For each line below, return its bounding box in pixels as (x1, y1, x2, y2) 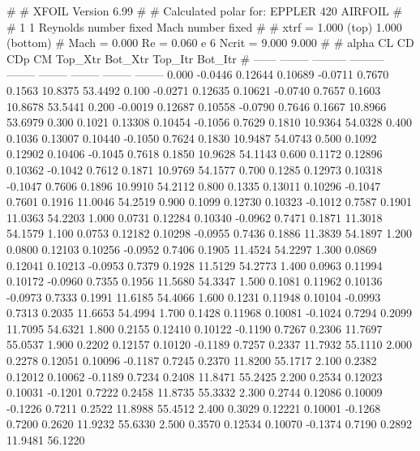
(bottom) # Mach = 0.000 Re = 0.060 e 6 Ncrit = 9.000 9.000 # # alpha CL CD (6, 34, 414, 51)
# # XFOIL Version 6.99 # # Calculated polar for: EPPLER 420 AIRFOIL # (6, 2, 403, 19)
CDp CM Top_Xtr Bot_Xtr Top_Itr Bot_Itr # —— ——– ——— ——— (6, 49, 384, 67)
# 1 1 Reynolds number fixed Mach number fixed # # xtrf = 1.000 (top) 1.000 (6, 18, 402, 35)
